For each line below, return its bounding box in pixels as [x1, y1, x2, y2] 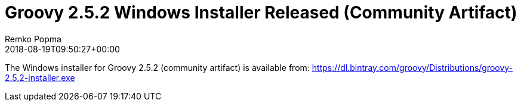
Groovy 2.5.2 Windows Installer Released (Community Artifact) [5, 2, 517, 23]
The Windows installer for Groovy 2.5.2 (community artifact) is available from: [5, 62, 310, 73]
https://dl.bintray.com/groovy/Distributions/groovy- [312, 62, 513, 73]
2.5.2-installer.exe [5, 72, 75, 83]
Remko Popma [5, 33, 61, 44]
